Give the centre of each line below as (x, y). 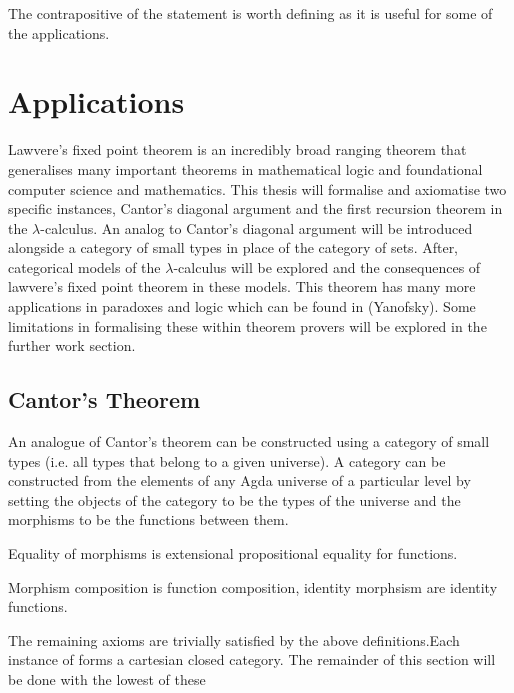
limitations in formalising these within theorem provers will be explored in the (247, 325)
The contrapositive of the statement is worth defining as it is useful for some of (250, 13)
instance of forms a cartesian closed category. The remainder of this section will (252, 659)
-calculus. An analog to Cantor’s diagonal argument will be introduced (256, 227)
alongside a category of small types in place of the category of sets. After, (233, 247)
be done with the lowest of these (107, 678)
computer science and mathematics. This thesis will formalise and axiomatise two (257, 188)
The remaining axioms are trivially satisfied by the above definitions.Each (234, 639)
